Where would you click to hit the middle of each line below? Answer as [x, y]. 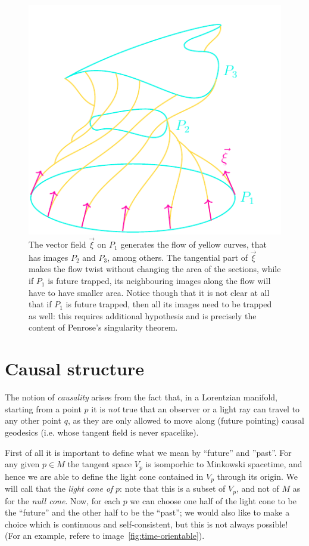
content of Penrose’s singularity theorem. [103, 327]
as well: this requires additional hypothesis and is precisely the [143, 315]
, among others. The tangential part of [178, 257]
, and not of [257, 488]
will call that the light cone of [59, 488]
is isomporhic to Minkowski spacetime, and [224, 464]
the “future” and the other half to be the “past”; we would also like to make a [147, 512]
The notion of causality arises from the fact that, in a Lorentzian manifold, [141, 397]
